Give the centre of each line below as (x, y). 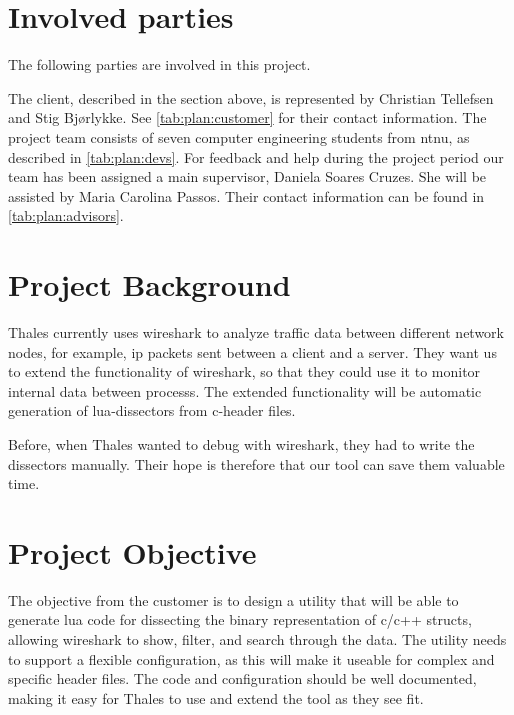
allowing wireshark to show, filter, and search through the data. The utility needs (257, 639)
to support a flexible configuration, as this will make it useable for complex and (251, 658)
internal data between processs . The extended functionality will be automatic (245, 390)
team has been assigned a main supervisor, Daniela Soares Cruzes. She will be (247, 176)
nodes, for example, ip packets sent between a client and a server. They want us (252, 351)
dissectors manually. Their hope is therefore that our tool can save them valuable (256, 463)
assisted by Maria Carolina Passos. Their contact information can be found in (246, 195)
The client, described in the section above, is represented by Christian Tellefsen (251, 97)
